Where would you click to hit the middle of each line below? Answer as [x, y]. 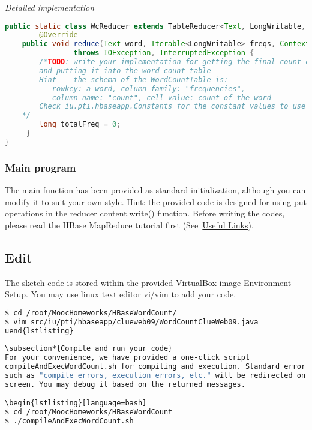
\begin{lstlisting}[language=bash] [76, 403]
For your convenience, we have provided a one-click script [127, 358]
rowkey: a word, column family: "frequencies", [148, 88]
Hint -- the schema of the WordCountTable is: [134, 79]
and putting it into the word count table [125, 70]
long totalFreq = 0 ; [80, 124]
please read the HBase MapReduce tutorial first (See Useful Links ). [129, 225]
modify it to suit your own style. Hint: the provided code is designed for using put [156, 201]
